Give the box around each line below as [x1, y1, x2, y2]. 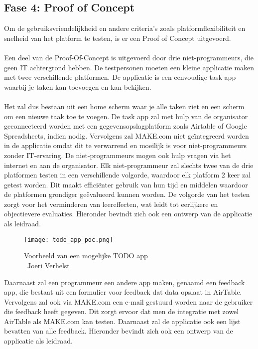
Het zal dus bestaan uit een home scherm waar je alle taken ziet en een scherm [4, 101, 245, 111]
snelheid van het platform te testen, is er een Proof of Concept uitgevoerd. [4, 32, 231, 43]
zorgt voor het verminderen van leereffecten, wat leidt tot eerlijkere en [4, 198, 218, 209]
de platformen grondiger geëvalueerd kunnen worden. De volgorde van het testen [4, 189, 250, 199]
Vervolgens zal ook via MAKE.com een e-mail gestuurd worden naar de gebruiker [4, 296, 253, 307]
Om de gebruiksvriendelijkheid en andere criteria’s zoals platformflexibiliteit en [4, 23, 246, 33]
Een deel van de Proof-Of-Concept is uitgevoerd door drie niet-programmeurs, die [4, 52, 254, 62]
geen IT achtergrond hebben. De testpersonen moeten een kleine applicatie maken [4, 62, 255, 72]
